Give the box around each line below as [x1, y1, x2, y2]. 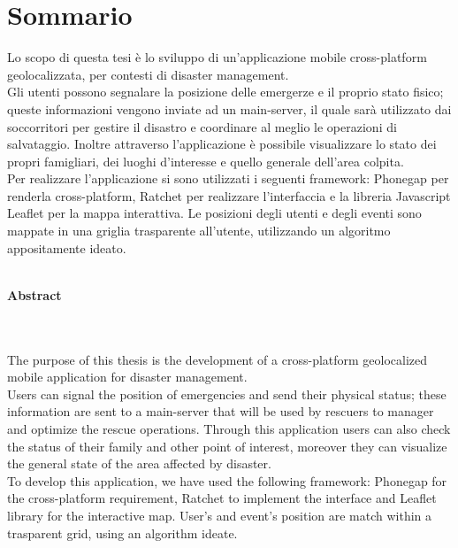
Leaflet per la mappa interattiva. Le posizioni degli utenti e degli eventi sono [7, 204, 422, 222]
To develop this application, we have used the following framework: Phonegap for [7, 471, 447, 490]
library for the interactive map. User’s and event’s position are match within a [7, 506, 432, 524]
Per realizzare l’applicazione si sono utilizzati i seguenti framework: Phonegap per [7, 169, 449, 188]
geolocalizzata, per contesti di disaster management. [7, 65, 289, 83]
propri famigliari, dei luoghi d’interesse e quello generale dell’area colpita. [7, 151, 404, 170]
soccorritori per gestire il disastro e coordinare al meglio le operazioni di [7, 117, 397, 135]
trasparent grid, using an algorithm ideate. [7, 523, 238, 542]
